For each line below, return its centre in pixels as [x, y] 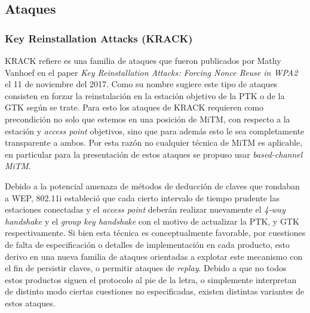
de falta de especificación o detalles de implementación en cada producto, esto [148, 244]
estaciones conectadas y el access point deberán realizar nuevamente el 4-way [145, 209]
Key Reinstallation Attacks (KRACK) [99, 38]
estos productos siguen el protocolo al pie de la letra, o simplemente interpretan [151, 279]
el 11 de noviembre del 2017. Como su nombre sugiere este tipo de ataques [141, 84]
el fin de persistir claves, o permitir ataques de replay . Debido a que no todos [146, 268]
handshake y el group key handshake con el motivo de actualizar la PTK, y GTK [152, 221]
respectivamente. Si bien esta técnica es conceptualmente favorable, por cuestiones [155, 233]
